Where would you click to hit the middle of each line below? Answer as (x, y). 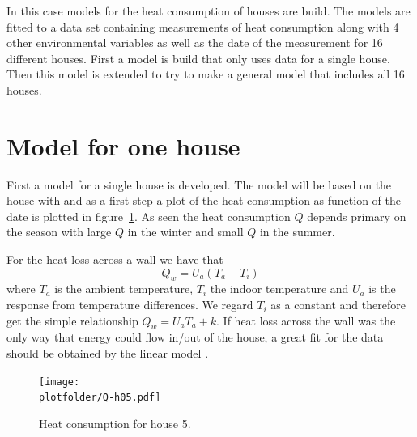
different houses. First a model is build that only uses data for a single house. (198, 58)
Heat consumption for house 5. (115, 423)
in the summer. (297, 232)
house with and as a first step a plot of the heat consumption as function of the (204, 200)
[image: (60, 382)
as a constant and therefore (338, 305)
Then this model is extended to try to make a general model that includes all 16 (206, 74)
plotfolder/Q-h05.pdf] (100, 398)
